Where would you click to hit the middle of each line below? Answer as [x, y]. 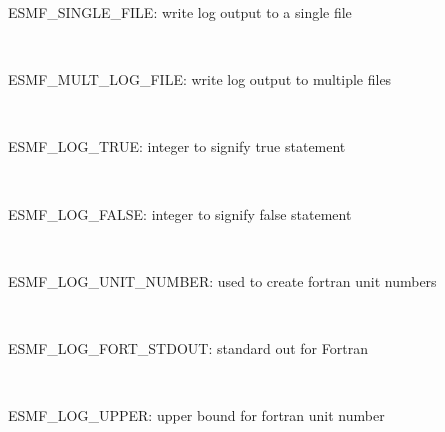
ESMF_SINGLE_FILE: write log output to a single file [180, 12]
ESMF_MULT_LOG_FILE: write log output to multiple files [200, 79]
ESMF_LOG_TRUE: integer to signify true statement [177, 146]
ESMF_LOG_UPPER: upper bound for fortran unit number [196, 415]
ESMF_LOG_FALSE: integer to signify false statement [180, 213]
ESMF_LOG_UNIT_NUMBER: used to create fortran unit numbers [222, 280]
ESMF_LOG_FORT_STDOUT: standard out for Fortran [188, 347]
